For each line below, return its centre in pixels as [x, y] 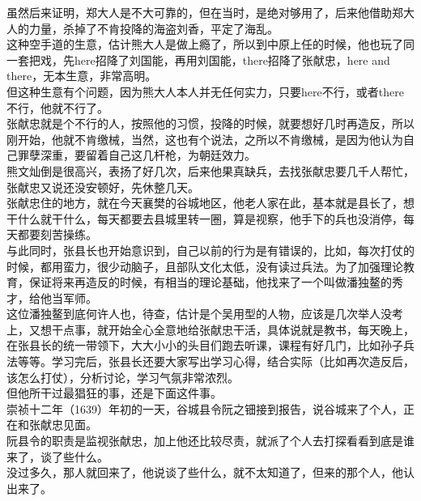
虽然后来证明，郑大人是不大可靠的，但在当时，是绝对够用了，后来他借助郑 [205, 12]
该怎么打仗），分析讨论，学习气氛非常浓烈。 [123, 377]
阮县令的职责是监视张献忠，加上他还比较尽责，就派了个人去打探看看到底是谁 [210, 441]
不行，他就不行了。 [57, 107]
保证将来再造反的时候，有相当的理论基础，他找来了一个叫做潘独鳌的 [210, 282]
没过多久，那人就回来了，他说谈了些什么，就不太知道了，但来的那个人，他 [205, 472]
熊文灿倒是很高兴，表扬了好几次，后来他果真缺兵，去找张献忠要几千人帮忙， [210, 170]
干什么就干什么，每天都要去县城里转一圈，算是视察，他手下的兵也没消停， [205, 218]
